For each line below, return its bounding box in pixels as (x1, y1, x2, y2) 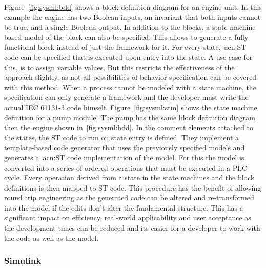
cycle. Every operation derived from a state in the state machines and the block (4, 172, 255, 183)
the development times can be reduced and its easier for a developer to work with (4, 222, 260, 233)
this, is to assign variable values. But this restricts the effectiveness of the (4, 61, 235, 72)
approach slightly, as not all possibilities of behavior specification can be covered (4, 72, 257, 83)
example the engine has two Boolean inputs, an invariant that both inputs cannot (4, 11, 261, 22)
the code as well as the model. (4, 232, 99, 243)
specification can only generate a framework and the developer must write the (4, 92, 249, 102)
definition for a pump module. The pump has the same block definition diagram (4, 112, 255, 122)
